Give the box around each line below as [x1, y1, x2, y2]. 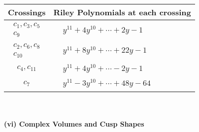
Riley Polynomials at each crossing [53, 6, 191, 18]
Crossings [8, 6, 46, 18]
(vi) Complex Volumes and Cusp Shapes [4, 118, 144, 129]
